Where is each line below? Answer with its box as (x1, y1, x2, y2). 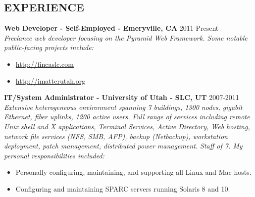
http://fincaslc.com (15, 58, 74, 69)
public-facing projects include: (4, 42, 94, 52)
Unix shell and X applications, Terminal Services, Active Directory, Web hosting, (4, 121, 250, 131)
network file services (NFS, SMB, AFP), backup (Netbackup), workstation (4, 131, 228, 141)
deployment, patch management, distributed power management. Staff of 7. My (4, 141, 243, 151)
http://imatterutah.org (15, 75, 86, 86)
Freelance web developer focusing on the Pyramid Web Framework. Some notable (4, 32, 248, 43)
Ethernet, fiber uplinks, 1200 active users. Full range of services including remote (4, 111, 250, 122)
